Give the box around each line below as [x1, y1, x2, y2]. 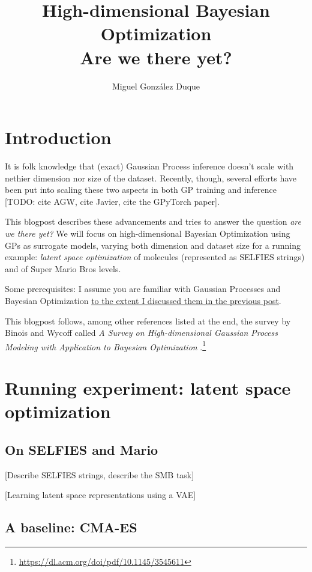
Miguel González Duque [112, 79, 200, 92]
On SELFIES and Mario [5, 440, 158, 458]
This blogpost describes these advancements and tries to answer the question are [5, 215, 301, 228]
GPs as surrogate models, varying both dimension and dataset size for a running [5, 239, 301, 251]
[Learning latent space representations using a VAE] [5, 488, 196, 501]
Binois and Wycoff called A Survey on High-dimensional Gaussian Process [5, 326, 278, 339]
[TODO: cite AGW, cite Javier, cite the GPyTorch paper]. [5, 195, 220, 207]
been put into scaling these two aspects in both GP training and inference [5, 183, 277, 196]
